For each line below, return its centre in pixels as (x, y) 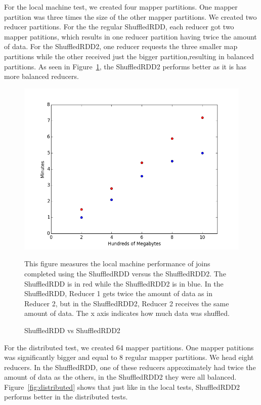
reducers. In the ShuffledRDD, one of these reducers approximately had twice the (130, 367)
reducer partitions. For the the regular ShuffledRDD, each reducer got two (119, 27)
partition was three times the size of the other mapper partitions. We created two (130, 16)
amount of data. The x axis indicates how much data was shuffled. (127, 313)
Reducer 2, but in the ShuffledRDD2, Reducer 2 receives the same (127, 303)
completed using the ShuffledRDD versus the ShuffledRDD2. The (125, 273)
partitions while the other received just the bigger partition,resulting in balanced (129, 56)
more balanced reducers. (41, 76)
